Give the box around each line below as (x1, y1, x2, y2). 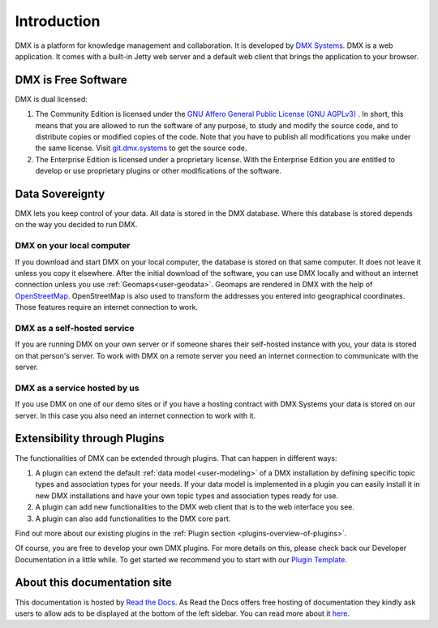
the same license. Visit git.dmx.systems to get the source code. (35, 143, 247, 153)
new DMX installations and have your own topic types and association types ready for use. (35, 491, 339, 501)
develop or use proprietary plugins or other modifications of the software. (35, 166, 281, 176)
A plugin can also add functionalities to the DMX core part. (35, 514, 231, 523)
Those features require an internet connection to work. (15, 303, 199, 312)
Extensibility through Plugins (15, 432, 165, 445)
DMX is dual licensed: (15, 94, 88, 104)
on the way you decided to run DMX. (15, 220, 138, 230)
